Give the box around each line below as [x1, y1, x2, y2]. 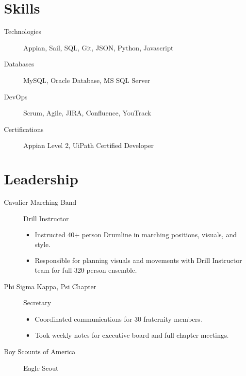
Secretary [23, 297, 51, 308]
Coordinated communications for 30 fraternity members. [34, 313, 202, 324]
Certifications [4, 124, 44, 134]
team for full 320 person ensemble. [34, 264, 137, 275]
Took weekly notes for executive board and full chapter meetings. [34, 330, 229, 340]
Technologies [4, 26, 42, 36]
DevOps [4, 91, 28, 101]
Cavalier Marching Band [4, 197, 77, 207]
